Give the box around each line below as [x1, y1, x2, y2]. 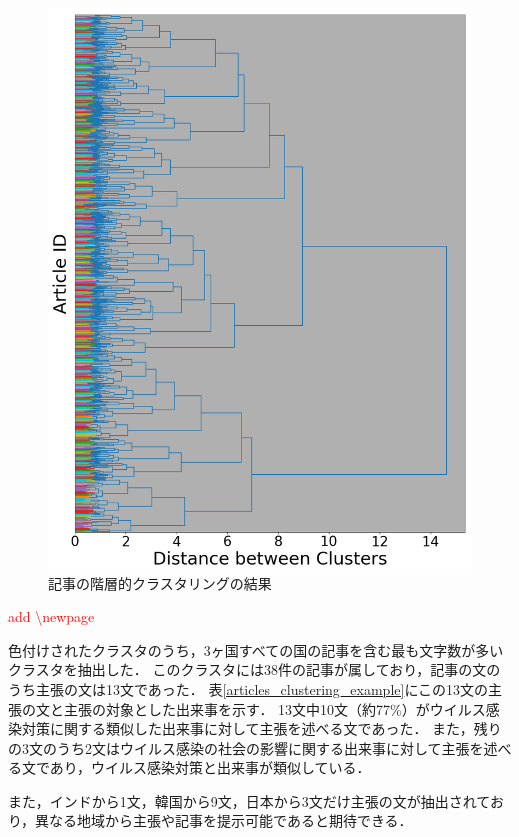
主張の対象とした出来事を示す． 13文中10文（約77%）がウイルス [63, 698, 486, 719]
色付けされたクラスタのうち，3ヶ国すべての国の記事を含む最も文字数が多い [8, 639, 504, 660]
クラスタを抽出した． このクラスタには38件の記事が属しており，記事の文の [8, 659, 501, 680]
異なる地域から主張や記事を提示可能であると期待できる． [35, 810, 413, 831]
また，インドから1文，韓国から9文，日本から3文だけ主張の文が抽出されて [8, 790, 490, 811]
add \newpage [8, 606, 95, 627]
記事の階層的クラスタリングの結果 [48, 572, 272, 593]
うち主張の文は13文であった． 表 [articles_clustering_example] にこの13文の [8, 678, 489, 699]
